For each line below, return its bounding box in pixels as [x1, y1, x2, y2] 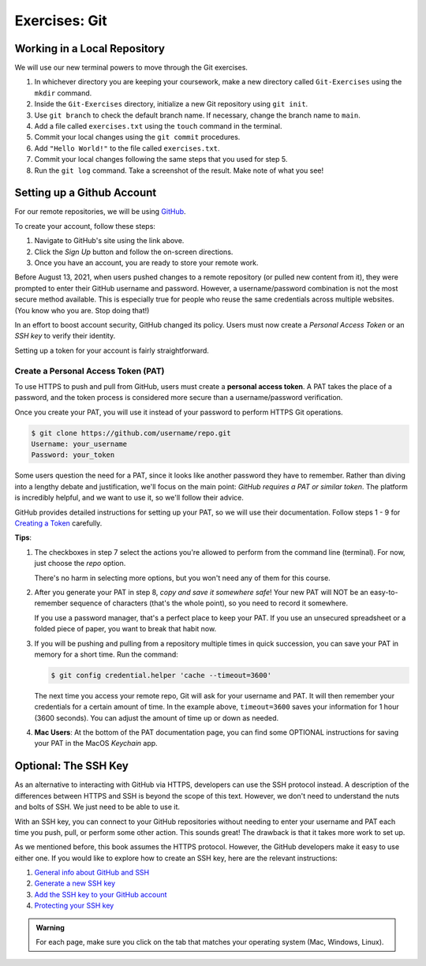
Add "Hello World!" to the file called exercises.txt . [34, 143, 220, 153]
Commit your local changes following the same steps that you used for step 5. [34, 155, 288, 164]
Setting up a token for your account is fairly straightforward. [14, 346, 209, 355]
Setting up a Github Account [14, 186, 157, 200]
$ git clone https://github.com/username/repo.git [31, 429, 232, 437]
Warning [35, 923, 65, 932]
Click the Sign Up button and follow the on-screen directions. [34, 247, 234, 256]
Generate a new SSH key [34, 878, 116, 888]
